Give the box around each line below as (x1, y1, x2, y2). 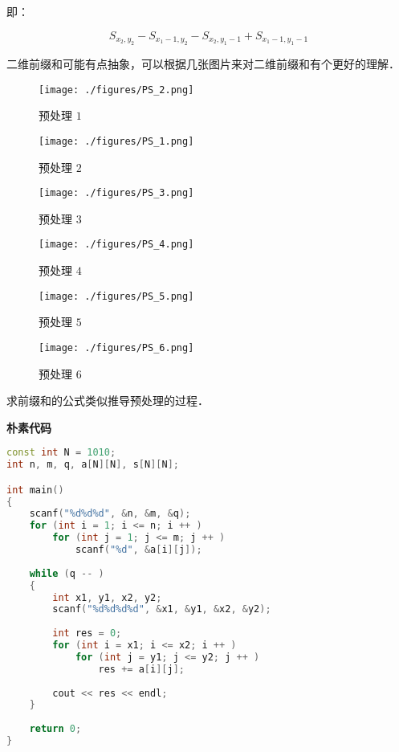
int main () (6, 484, 64, 496)
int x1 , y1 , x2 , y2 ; (52, 591, 162, 603)
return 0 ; (29, 723, 82, 735)
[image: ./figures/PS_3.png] (39, 187, 194, 199)
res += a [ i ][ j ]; (98, 663, 185, 675)
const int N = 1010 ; (6, 447, 116, 459)
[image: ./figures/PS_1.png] (39, 135, 194, 147)
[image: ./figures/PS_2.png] (39, 84, 194, 96)
